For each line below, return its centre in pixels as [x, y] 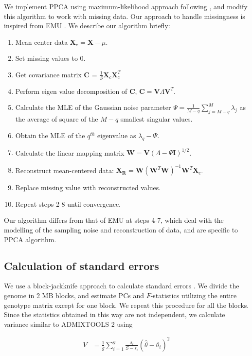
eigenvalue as [117, 135]
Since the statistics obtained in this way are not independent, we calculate [115, 314]
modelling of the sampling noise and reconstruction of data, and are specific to [121, 229]
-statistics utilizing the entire [194, 295]
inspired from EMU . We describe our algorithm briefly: [87, 26]
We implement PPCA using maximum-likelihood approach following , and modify [126, 6]
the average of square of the [57, 119]
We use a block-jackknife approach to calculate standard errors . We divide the [122, 286]
